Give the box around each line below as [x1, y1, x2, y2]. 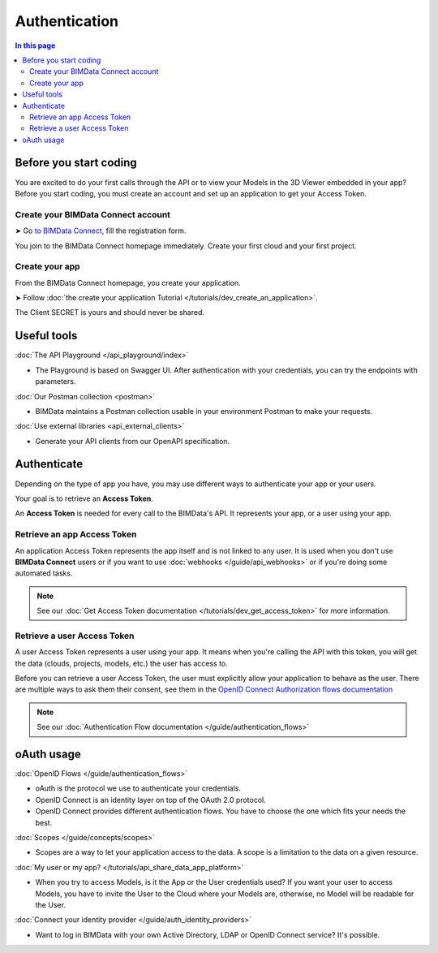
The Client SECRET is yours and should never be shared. [15, 308, 204, 317]
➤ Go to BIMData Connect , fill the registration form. [15, 226, 187, 235]
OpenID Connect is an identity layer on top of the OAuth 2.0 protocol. [35, 795, 267, 804]
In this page [15, 41, 56, 50]
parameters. [35, 377, 76, 386]
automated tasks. [15, 568, 73, 578]
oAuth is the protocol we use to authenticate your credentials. [35, 783, 242, 793]
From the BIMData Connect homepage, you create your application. [15, 278, 241, 287]
